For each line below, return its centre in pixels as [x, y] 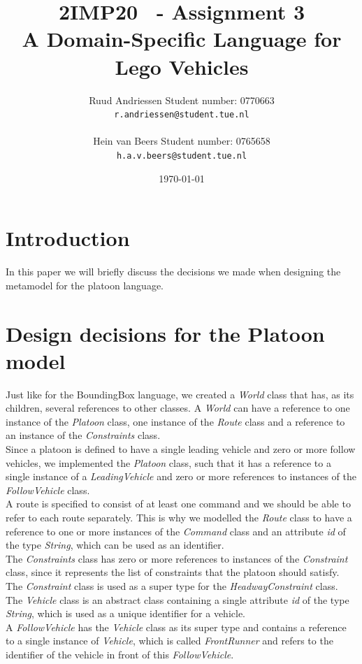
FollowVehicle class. [48, 490]
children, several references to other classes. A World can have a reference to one [178, 408]
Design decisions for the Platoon [165, 333]
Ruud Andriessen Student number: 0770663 [182, 100]
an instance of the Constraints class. [83, 435]
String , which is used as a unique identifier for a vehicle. [125, 613]
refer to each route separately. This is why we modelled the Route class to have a [179, 517]
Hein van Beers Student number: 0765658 [182, 141]
